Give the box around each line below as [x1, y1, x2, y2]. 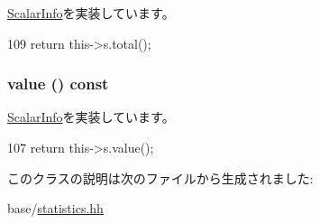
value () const [7, 72, 109, 95]
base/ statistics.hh [7, 199, 104, 218]
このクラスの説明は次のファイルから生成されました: [7, 168, 314, 187]
